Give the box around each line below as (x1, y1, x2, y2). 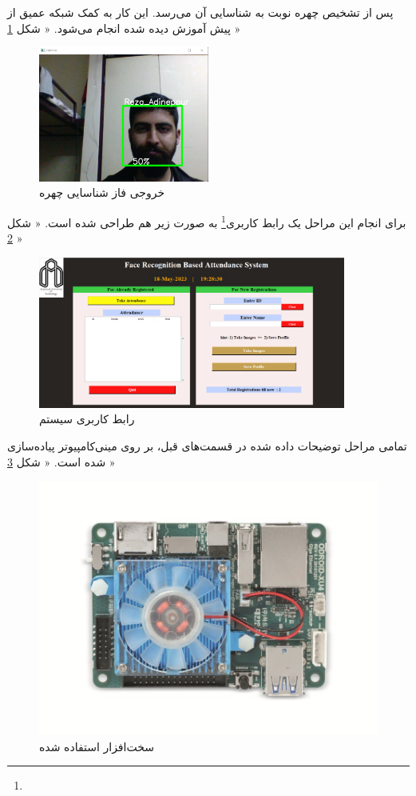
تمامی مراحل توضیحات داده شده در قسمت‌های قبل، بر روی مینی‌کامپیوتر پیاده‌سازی (7, 438, 407, 454)
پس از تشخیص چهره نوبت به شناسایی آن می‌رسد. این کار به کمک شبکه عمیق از (7, 4, 394, 20)
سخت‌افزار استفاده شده (39, 738, 154, 754)
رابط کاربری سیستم (39, 410, 135, 427)
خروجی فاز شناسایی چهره (39, 184, 165, 201)
